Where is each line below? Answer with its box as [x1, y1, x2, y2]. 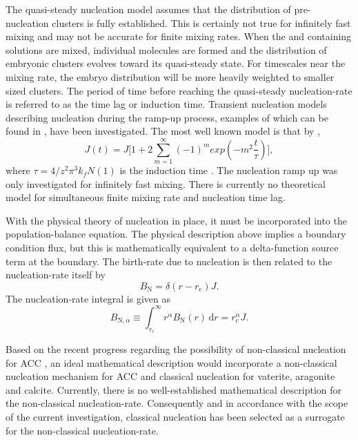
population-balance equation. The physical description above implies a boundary [6, 227, 346, 241]
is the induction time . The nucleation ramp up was [119, 163, 338, 178]
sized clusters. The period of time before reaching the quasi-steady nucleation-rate [6, 83, 352, 97]
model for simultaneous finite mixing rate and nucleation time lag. [6, 190, 286, 204]
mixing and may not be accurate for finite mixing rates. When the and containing [6, 29, 352, 44]
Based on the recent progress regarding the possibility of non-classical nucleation [6, 342, 346, 356]
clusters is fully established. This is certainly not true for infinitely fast [52, 15, 351, 30]
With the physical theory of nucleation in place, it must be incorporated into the [6, 213, 347, 227]
